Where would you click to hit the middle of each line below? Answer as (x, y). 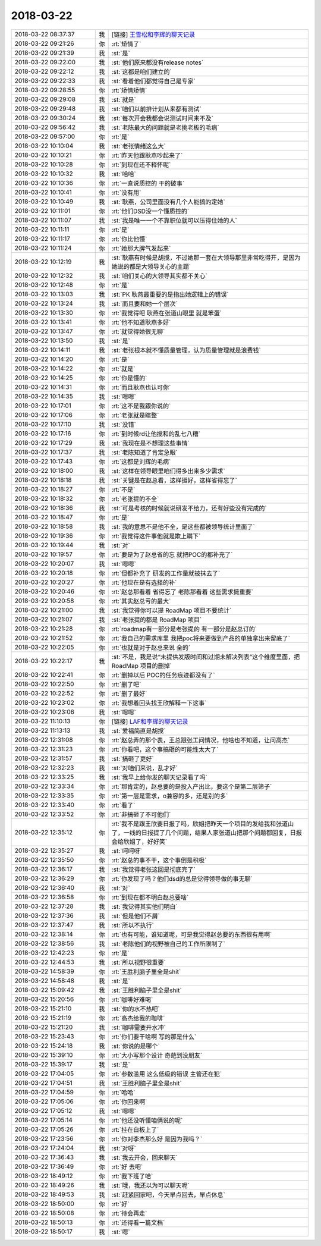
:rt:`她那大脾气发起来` (141, 248)
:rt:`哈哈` (123, 1093)
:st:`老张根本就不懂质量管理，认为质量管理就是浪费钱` (186, 350)
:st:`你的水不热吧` (136, 1009)
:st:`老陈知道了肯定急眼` (144, 452)
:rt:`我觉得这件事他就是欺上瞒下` (156, 536)
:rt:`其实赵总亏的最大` (141, 601)
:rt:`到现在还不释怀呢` (141, 165)
